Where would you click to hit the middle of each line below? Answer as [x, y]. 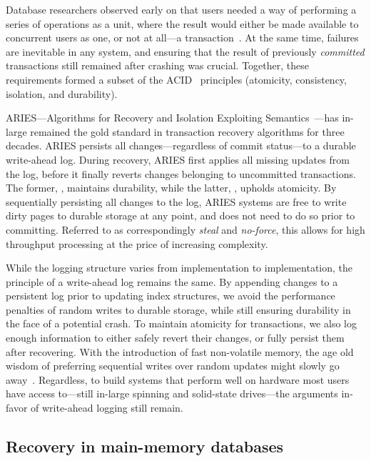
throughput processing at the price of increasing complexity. [137, 243]
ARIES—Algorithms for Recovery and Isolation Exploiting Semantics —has [172, 118]
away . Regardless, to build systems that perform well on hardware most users [178, 379]
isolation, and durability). [62, 93]
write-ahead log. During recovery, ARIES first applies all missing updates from [178, 159]
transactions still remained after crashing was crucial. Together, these [157, 65]
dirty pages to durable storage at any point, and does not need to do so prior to [181, 215]
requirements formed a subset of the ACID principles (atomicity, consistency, [176, 79]
